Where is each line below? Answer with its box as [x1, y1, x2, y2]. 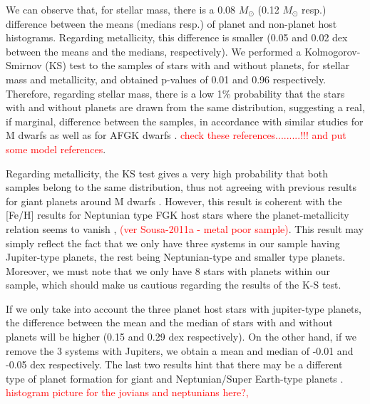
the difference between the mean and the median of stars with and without [6, 315, 333, 330]
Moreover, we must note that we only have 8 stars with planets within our [6, 263, 331, 278]
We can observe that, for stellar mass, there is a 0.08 [6, 2, 236, 16]
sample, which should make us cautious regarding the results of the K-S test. [6, 277, 341, 292]
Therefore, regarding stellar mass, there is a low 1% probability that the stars [6, 86, 345, 100]
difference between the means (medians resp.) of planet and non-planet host [6, 16, 337, 31]
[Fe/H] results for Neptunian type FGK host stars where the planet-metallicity [6, 207, 349, 222]
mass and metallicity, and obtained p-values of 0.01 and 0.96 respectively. [6, 71, 327, 86]
